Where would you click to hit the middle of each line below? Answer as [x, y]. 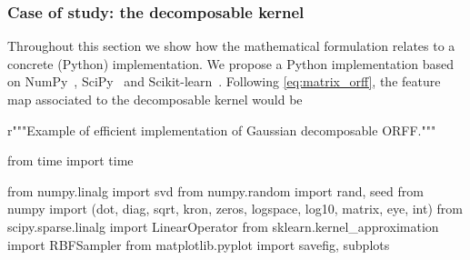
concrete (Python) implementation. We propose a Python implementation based [231, 63]
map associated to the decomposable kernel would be [155, 99]
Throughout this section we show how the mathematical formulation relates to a [231, 46]
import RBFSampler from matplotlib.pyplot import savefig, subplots [199, 244]
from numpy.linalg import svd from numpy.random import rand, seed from [215, 190]
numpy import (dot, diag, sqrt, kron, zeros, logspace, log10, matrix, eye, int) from [235, 209]
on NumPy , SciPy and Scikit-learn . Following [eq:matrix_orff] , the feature [224, 81]
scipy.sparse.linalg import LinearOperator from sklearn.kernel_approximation [223, 226]
